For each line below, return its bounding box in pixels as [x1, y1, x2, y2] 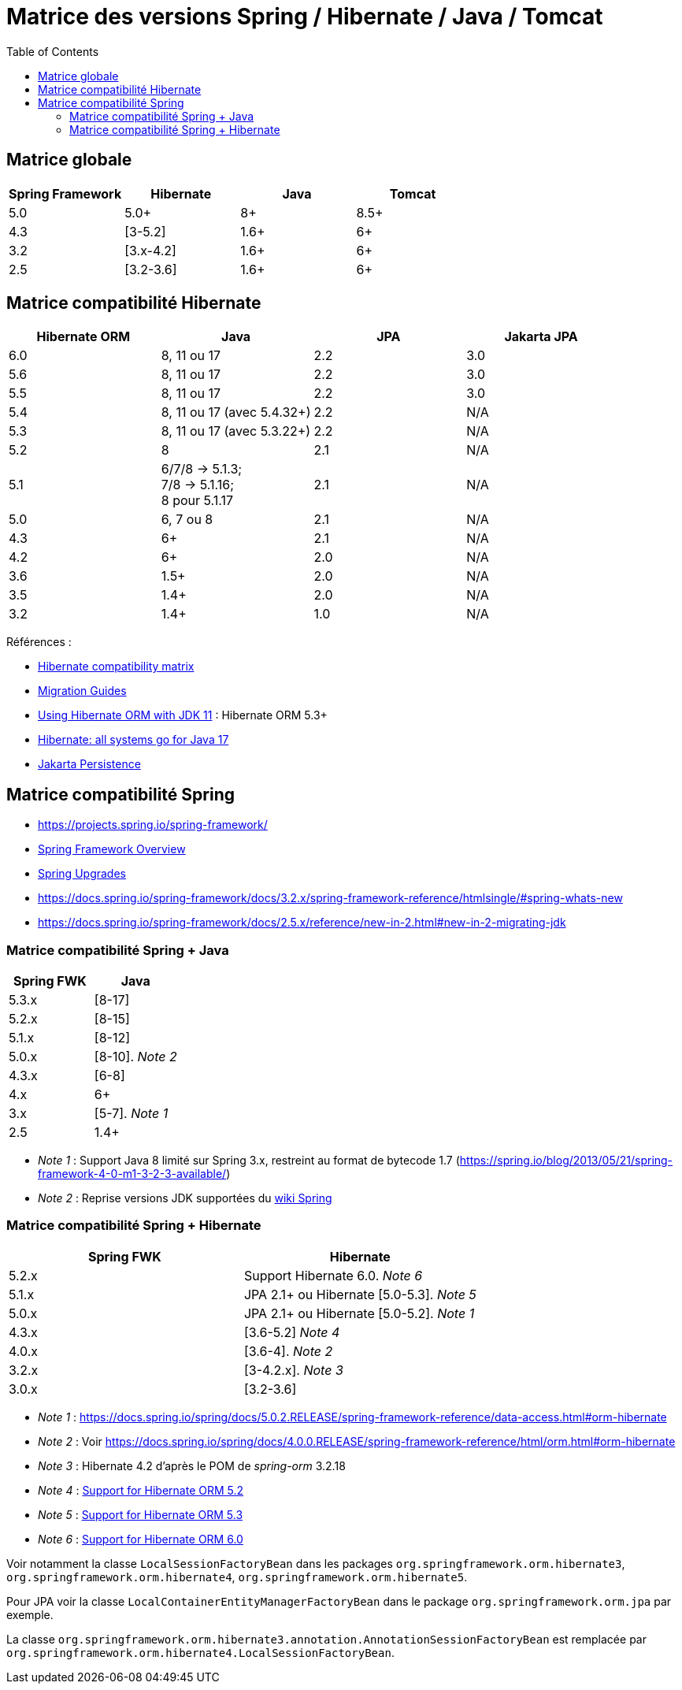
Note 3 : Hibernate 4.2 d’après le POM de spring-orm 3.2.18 [38, 1458, 346, 1473]
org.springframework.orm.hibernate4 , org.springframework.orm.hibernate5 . [6, 1569, 468, 1584]
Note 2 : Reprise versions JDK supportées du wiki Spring [38, 1191, 332, 1205]
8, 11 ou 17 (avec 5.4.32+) [161, 404, 311, 421]
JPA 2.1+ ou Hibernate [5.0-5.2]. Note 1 [243, 1305, 475, 1321]
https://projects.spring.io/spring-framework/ [38, 818, 268, 832]
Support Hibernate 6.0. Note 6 [243, 1267, 423, 1283]
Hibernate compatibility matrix [38, 659, 195, 674]
